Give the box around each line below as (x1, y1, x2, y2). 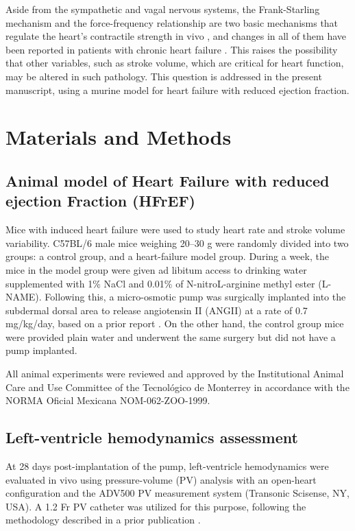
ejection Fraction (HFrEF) (5, 190, 195, 211)
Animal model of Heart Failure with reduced (5, 169, 330, 191)
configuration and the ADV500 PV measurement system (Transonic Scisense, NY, (5, 486, 350, 500)
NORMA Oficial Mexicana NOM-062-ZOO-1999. (5, 393, 210, 408)
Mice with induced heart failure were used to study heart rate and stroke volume (5, 222, 345, 237)
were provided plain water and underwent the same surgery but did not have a (5, 329, 336, 344)
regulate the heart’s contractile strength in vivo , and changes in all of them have (5, 29, 346, 43)
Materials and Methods (5, 123, 232, 151)
